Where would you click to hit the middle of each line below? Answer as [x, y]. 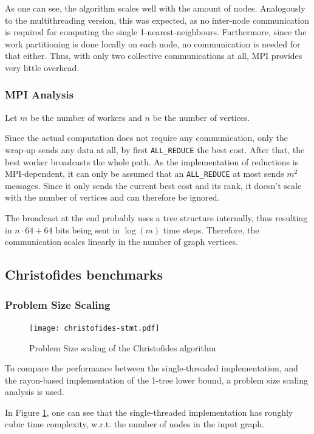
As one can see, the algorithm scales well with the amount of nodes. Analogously [155, 8]
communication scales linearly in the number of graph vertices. [121, 242]
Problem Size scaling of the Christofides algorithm [123, 347]
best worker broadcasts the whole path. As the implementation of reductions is [152, 161]
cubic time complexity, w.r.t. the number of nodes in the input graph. [135, 424]
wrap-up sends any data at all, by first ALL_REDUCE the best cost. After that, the [155, 149]
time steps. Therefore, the [211, 229]
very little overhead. [42, 67]
